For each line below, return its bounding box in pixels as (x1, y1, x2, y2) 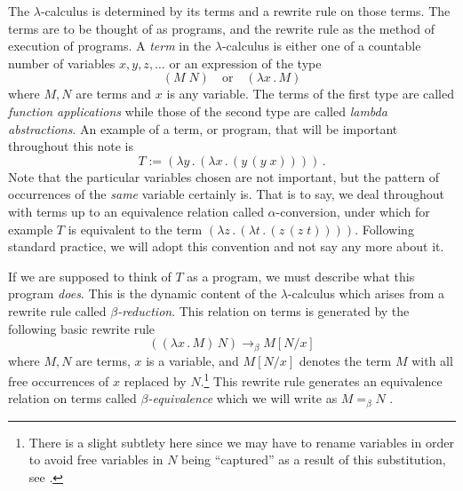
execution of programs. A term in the (8, 36, 212, 55)
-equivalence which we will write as (148, 389, 338, 408)
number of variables (8, 53, 116, 72)
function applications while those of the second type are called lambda (8, 101, 387, 120)
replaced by (124, 371, 187, 390)
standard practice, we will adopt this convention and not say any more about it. (8, 237, 444, 256)
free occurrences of (8, 371, 109, 390)
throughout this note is (8, 137, 133, 155)
